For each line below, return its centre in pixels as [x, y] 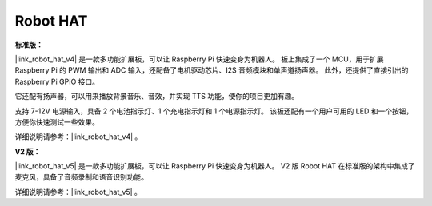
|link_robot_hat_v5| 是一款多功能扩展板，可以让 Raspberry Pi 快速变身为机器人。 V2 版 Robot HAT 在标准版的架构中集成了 [215, 166]
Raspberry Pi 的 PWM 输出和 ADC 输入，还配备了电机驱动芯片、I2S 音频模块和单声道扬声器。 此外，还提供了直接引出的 [212, 70]
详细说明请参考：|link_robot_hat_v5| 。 [78, 192]
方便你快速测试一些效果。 [57, 122]
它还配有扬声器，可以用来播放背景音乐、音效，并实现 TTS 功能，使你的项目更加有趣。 [157, 97]
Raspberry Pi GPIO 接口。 [57, 81]
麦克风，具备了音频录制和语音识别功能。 [81, 177]
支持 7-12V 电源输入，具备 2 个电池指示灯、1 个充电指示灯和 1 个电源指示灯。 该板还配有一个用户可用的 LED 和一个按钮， [214, 111]
